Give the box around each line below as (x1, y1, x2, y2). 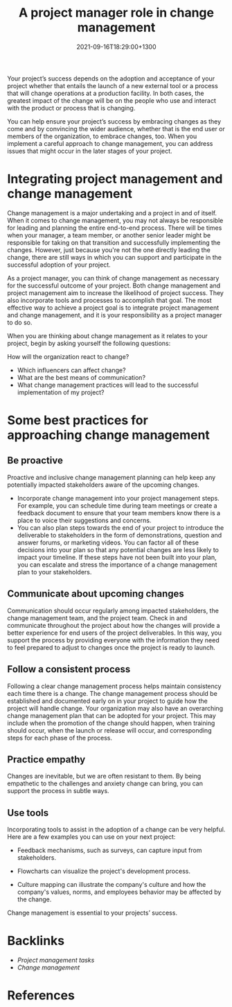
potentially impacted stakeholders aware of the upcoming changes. (7, 481, 199, 489)
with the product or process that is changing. (7, 103, 136, 112)
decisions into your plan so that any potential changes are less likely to (17, 545, 220, 554)
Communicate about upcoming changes (7, 588, 185, 600)
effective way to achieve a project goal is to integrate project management (7, 303, 220, 312)
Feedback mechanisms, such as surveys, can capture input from (17, 846, 202, 855)
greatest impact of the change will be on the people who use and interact (7, 96, 217, 105)
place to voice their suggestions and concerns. (17, 516, 152, 524)
